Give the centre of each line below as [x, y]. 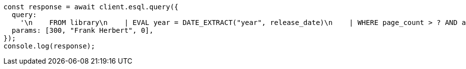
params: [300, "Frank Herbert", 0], [83, 30]
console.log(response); [49, 46]
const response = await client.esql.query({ [91, 7]
